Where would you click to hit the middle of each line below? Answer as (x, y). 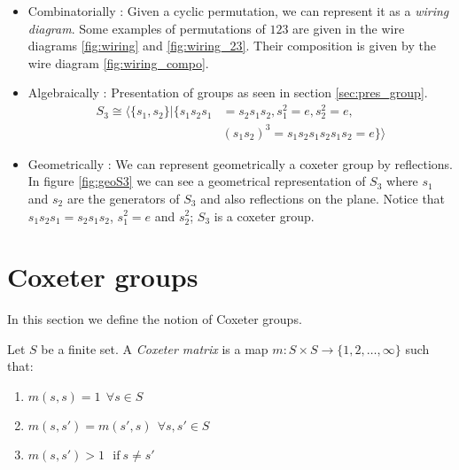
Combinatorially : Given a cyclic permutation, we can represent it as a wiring (238, 11)
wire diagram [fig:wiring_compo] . (118, 62)
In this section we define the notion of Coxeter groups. (155, 319)
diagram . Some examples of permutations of (147, 28)
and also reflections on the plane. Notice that (323, 198)
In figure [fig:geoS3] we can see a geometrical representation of (197, 181)
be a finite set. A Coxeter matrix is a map (155, 348)
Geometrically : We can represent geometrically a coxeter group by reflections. (241, 163)
